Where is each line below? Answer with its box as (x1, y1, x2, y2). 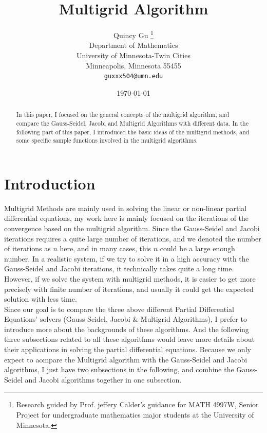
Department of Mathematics (89, 40, 178, 50)
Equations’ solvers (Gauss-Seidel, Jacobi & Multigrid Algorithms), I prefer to (4, 314, 247, 324)
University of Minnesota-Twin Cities (77, 49, 190, 60)
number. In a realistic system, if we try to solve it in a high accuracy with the (4, 253, 249, 264)
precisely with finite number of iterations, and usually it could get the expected (4, 283, 254, 294)
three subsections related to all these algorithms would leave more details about (4, 334, 255, 344)
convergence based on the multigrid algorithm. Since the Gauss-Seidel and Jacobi (4, 222, 260, 233)
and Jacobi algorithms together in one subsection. (25, 374, 182, 385)
